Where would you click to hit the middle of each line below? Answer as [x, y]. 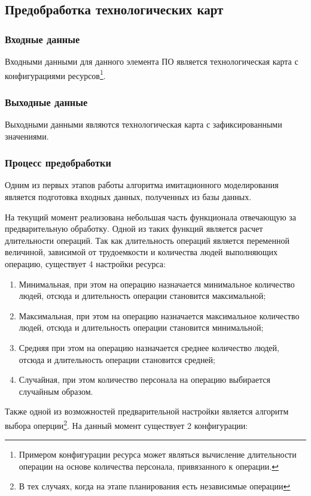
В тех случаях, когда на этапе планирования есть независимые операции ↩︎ [155, 486]
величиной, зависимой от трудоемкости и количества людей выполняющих [141, 252]
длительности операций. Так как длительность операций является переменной [147, 240]
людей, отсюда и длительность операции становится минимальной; [141, 327]
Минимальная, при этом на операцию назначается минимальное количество [157, 284]
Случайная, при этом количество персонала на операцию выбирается [144, 379]
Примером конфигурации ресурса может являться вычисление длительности [158, 454]
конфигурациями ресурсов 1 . [55, 74]
